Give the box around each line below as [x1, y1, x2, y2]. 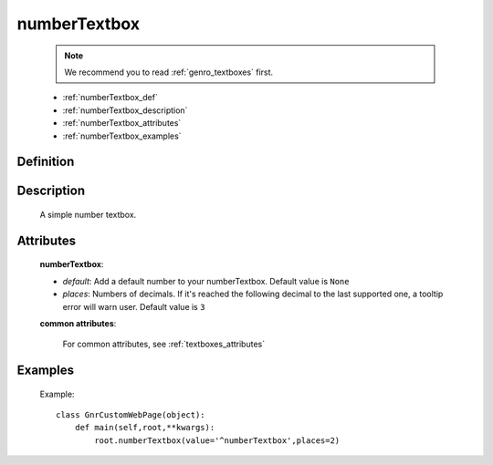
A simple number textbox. [39, 209, 137, 220]
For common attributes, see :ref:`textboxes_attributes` [62, 338, 265, 350]
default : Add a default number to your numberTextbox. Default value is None [62, 275, 350, 286]
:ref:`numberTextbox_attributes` [62, 118, 182, 129]
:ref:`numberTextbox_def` [62, 92, 159, 103]
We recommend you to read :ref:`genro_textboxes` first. [64, 67, 274, 77]
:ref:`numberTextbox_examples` [62, 130, 182, 141]
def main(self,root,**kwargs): [74, 422, 215, 433]
